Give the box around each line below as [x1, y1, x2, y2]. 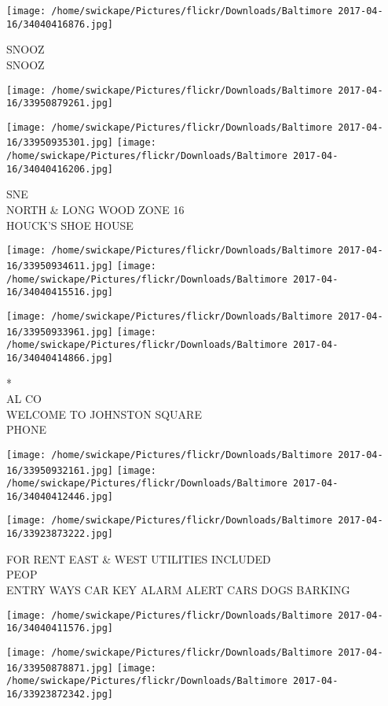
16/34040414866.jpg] [6, 352, 114, 364]
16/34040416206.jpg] [6, 163, 114, 175]
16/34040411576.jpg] [6, 623, 114, 634]
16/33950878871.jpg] [6, 662, 114, 674]
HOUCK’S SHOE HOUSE [6, 216, 134, 233]
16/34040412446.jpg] [6, 490, 114, 502]
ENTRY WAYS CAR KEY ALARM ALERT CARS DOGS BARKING [6, 581, 350, 597]
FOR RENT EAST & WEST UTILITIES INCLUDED [6, 550, 271, 567]
